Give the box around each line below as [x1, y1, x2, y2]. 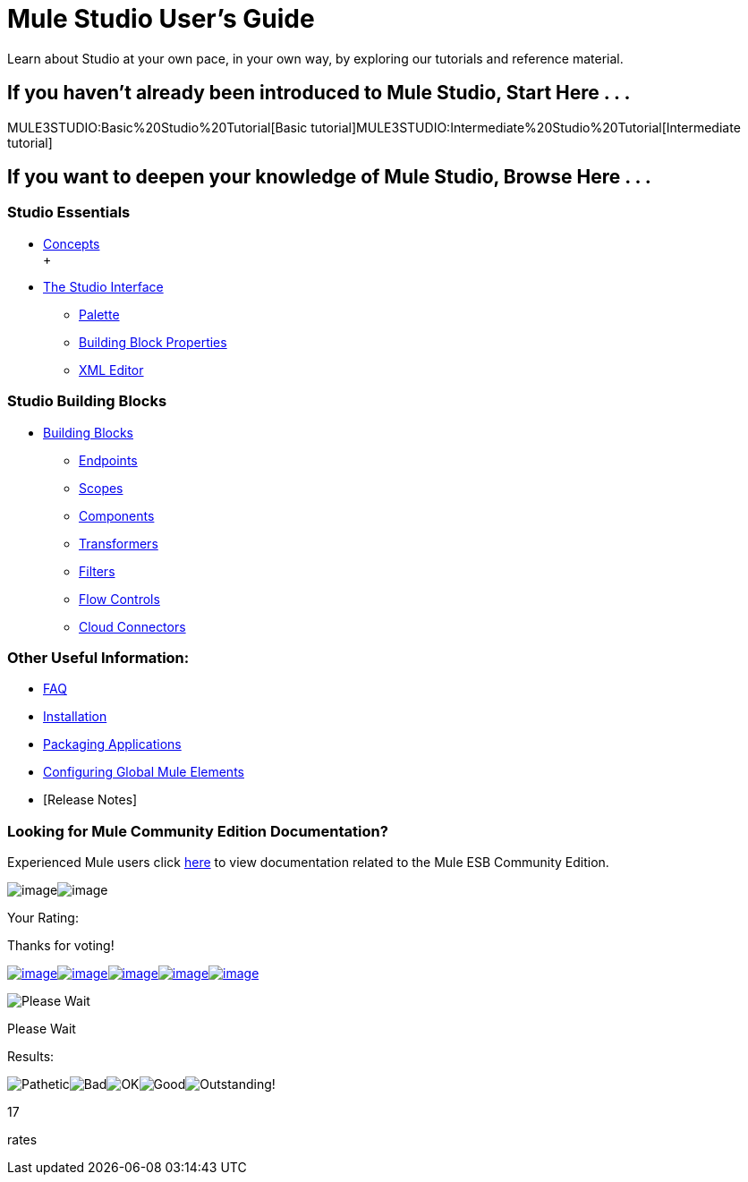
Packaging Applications [43, 736, 182, 753]
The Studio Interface [43, 278, 164, 294]
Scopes [79, 480, 123, 496]
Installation [43, 709, 107, 725]
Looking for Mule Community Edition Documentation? [7, 821, 388, 840]
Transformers [79, 535, 158, 551]
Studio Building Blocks [7, 392, 167, 411]
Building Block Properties [79, 334, 227, 350]
